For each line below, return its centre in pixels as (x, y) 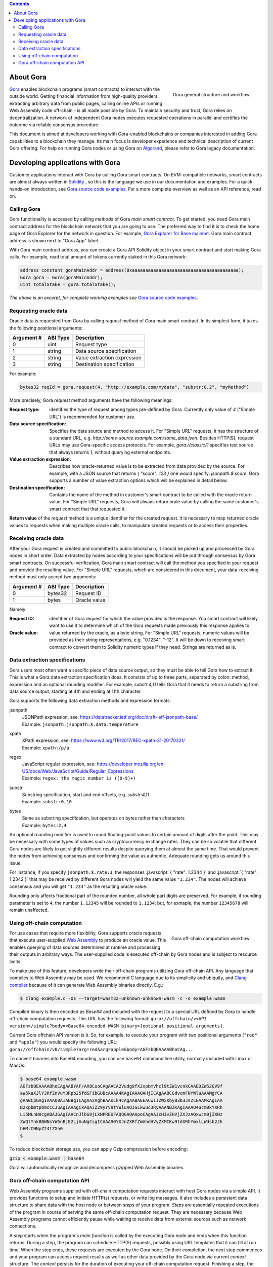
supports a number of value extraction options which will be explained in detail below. (139, 480)
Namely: (18, 609)
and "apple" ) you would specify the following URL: (63, 1042)
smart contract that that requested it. (87, 509)
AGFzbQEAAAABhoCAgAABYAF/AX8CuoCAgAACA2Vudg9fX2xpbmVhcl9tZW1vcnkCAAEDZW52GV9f (121, 1086)
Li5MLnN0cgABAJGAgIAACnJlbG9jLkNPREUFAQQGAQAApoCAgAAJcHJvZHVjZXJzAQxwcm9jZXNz (121, 1114)
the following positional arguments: (46, 328)
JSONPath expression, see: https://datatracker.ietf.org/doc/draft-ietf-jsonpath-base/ (110, 717)
